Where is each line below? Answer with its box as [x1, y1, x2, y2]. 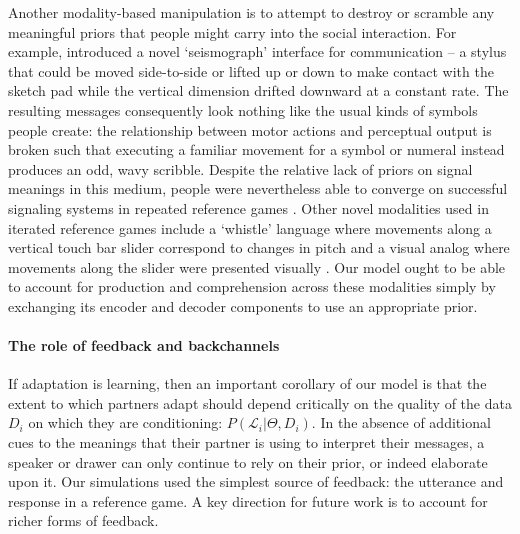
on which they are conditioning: [28, 412, 223, 433]
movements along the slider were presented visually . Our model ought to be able [8, 256, 506, 277]
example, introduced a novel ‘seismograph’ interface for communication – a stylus [8, 41, 507, 62]
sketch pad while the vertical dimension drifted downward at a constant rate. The [8, 80, 509, 101]
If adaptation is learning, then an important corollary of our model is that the [8, 373, 487, 394]
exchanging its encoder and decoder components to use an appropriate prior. [8, 295, 478, 316]
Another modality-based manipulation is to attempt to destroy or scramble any [8, 2, 495, 22]
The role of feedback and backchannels [8, 335, 280, 356]
